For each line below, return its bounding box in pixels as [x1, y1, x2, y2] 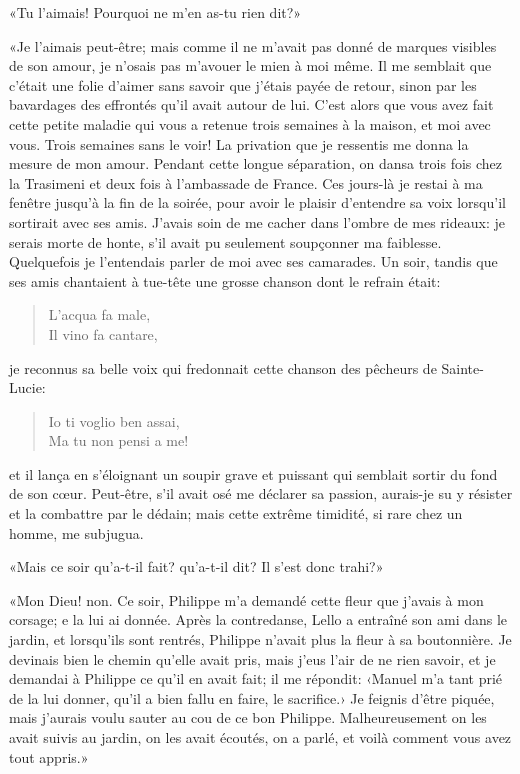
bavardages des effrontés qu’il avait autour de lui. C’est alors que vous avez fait [9, 94, 494, 115]
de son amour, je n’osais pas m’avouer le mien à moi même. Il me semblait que [9, 55, 492, 76]
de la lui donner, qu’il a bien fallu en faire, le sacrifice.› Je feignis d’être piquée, [9, 687, 495, 708]
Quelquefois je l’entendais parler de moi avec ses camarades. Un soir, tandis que [9, 251, 498, 272]
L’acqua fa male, [48, 304, 151, 325]
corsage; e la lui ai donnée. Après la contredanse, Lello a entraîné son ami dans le [9, 609, 508, 630]
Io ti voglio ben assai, [48, 410, 180, 431]
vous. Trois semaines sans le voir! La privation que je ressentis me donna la [9, 133, 469, 154]
